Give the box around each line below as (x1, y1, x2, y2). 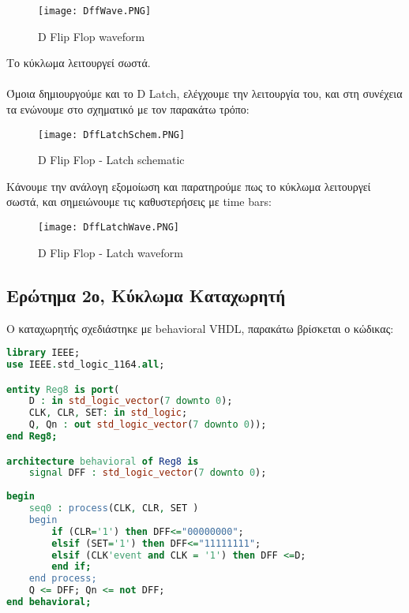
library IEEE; (6, 347, 81, 359)
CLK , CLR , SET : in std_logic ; (28, 407, 188, 419)
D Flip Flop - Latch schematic (38, 151, 185, 168)
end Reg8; (6, 431, 58, 443)
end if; (51, 561, 92, 573)
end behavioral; (6, 596, 92, 608)
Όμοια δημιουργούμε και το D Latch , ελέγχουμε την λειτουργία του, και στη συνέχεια (6, 85, 403, 102)
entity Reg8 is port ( (6, 383, 120, 395)
